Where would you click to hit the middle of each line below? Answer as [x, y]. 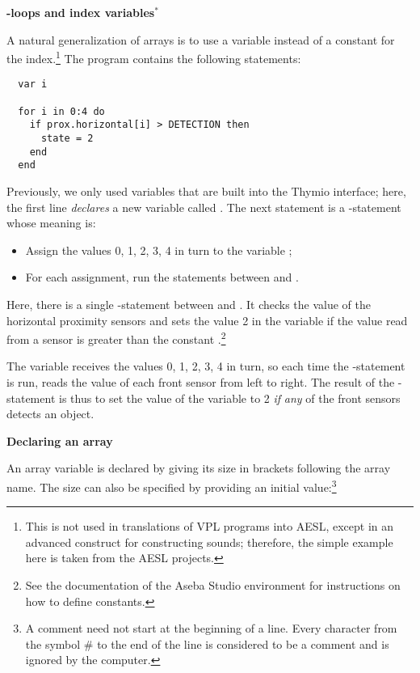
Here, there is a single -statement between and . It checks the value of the [189, 304]
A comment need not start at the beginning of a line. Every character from [211, 628]
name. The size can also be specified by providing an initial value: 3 [172, 486]
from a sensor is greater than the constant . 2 [116, 338]
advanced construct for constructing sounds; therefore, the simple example [209, 542]
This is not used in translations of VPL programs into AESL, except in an [210, 526]
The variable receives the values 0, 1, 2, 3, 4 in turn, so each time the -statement [206, 366]
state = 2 [67, 139]
